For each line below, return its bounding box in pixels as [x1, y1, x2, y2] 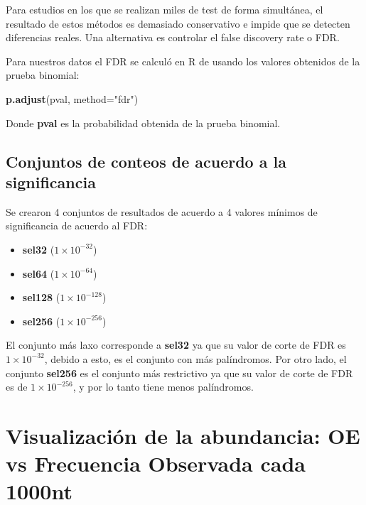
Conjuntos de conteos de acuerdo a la [6, 150, 286, 172]
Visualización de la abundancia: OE [6, 420, 360, 450]
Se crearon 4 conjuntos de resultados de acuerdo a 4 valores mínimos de [6, 204, 318, 219]
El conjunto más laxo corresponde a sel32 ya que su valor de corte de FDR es [6, 337, 346, 352]
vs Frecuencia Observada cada [6, 449, 306, 478]
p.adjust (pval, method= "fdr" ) [6, 91, 139, 106]
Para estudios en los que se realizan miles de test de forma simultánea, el [6, 2, 323, 16]
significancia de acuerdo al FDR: [6, 218, 148, 233]
